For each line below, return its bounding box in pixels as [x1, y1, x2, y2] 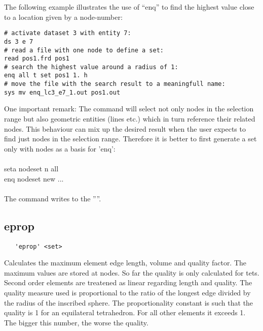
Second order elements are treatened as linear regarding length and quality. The [4, 277, 252, 288]
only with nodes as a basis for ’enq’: [4, 143, 116, 154]
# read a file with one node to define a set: [4, 46, 164, 54]
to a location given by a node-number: [4, 11, 123, 22]
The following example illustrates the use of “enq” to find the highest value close [4, 2, 254, 12]
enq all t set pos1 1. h [4, 72, 88, 79]
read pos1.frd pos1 [4, 55, 69, 63]
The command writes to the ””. [4, 193, 101, 203]
